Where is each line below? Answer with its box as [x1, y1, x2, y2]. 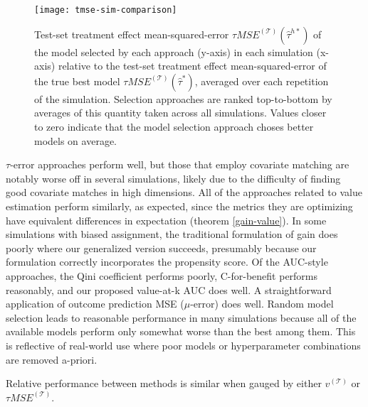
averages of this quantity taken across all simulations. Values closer [34, 105, 327, 120]
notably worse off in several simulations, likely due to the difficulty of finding [6, 170, 341, 185]
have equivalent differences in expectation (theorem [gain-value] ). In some [6, 212, 327, 227]
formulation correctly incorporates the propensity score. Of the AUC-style [6, 254, 328, 269]
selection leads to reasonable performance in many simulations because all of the [6, 310, 357, 325]
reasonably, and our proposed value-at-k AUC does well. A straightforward [6, 282, 332, 297]
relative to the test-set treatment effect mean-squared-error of [58, 58, 327, 73]
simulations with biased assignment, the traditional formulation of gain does [6, 227, 338, 242]
